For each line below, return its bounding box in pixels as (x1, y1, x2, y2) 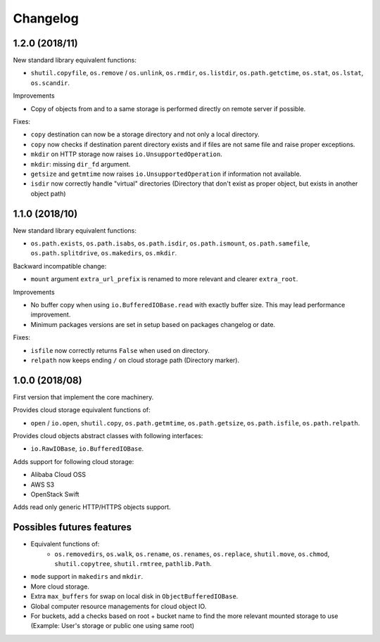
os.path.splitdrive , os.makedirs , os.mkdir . (30, 249, 177, 257)
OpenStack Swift (30, 489, 80, 499)
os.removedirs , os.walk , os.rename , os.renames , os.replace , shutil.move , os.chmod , (54, 549, 330, 558)
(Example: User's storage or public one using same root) (30, 622, 195, 630)
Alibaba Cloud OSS (30, 470, 86, 479)
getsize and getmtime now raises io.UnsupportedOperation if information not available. (30, 169, 302, 178)
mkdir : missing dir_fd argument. (30, 160, 131, 168)
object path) (30, 189, 66, 198)
